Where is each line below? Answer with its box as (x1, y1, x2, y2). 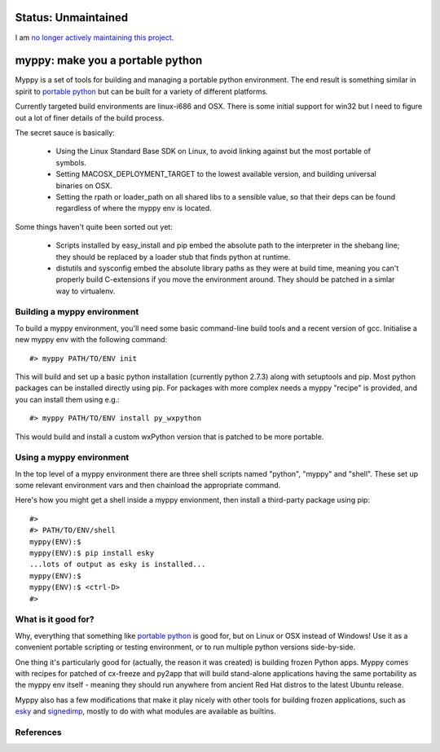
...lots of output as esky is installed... (29, 560, 206, 569)
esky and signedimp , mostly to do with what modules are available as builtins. (15, 706, 276, 716)
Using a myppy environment (15, 452, 130, 464)
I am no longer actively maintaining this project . (15, 33, 174, 42)
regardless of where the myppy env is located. (55, 204, 212, 213)
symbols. (55, 157, 87, 167)
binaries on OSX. (55, 180, 113, 191)
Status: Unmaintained (15, 11, 129, 24)
